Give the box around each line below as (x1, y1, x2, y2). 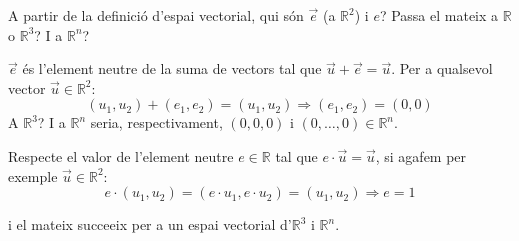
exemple (8, 165, 58, 186)
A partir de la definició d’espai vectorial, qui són (8, 5, 304, 25)
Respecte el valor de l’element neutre (8, 145, 234, 166)
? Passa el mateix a (379, 5, 499, 25)
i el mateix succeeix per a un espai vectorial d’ (8, 214, 292, 235)
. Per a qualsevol (391, 58, 493, 79)
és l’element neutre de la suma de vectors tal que (22, 58, 322, 79)
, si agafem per (375, 145, 467, 166)
